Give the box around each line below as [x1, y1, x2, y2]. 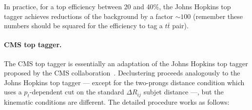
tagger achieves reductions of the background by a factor [4, 11, 173, 21]
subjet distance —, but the [143, 87, 224, 97]
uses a [4, 87, 22, 97]
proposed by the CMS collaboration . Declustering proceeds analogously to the [4, 68, 240, 78]
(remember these [193, 11, 243, 21]
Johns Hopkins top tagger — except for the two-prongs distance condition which [4, 77, 245, 87]
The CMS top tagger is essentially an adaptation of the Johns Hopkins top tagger [4, 58, 248, 68]
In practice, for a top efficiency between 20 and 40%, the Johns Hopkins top [4, 1, 231, 11]
